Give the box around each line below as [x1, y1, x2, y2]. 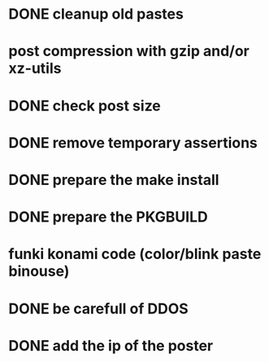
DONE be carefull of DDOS [8, 300, 189, 317]
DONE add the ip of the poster [8, 336, 214, 355]
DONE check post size [8, 97, 161, 114]
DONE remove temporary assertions [8, 133, 258, 152]
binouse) [8, 262, 70, 281]
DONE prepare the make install [8, 170, 219, 189]
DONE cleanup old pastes [8, 5, 184, 24]
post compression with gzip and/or [8, 42, 249, 61]
